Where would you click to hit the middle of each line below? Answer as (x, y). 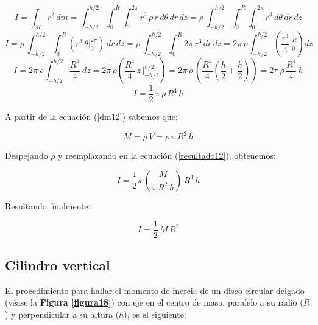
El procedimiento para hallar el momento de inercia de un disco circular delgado (155, 290)
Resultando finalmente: (48, 205)
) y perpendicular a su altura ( (62, 314)
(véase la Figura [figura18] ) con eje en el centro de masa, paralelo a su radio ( (154, 302)
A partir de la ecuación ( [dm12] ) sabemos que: (91, 116)
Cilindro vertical (58, 264)
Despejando (26, 156)
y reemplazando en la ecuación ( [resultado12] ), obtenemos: (167, 156)
